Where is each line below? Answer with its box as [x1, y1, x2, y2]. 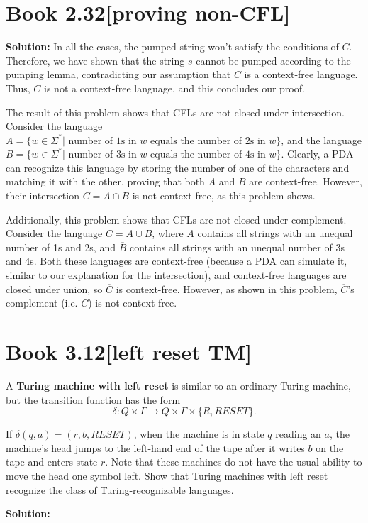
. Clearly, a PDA [281, 146, 354, 161]
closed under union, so [6, 281, 103, 296]
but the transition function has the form [6, 392, 181, 407]
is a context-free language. [244, 67, 358, 82]
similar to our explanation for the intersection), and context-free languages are [6, 268, 347, 282]
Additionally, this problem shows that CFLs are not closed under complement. [6, 211, 347, 226]
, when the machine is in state [133, 426, 264, 441]
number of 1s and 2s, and [6, 239, 116, 254]
